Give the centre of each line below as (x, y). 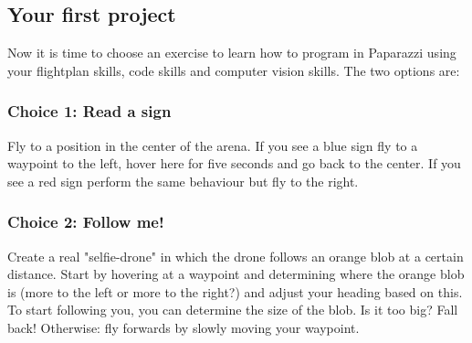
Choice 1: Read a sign (89, 111)
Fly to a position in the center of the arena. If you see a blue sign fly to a (213, 145)
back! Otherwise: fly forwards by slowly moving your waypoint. (184, 327)
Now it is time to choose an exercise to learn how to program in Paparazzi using (232, 53)
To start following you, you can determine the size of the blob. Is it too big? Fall (233, 310)
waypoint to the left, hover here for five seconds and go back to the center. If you (234, 163)
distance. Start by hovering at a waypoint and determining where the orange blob (236, 274)
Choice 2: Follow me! (86, 222)
